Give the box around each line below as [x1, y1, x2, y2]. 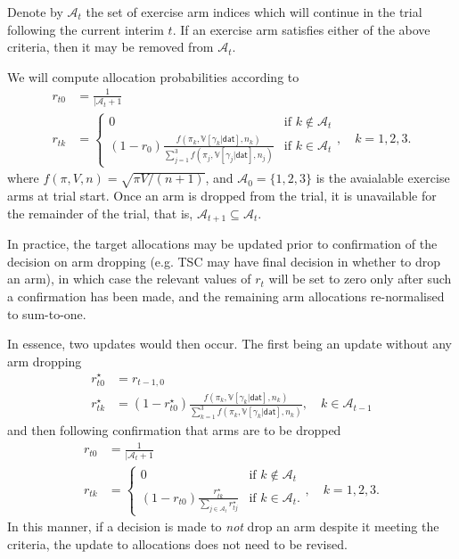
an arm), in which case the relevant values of [7, 269, 251, 288]
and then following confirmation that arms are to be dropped [7, 421, 341, 440]
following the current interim [7, 20, 164, 38]
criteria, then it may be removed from [7, 37, 214, 56]
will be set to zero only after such [268, 269, 452, 288]
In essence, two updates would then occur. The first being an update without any [7, 334, 452, 353]
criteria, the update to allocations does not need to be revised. [7, 534, 348, 553]
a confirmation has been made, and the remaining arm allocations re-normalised [7, 287, 445, 306]
